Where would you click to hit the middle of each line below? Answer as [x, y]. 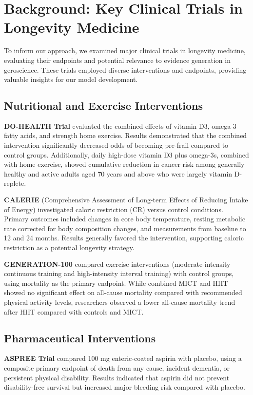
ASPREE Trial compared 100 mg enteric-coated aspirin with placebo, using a [123, 358]
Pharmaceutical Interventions [80, 338]
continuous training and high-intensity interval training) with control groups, [119, 273]
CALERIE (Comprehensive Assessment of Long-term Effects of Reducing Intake [126, 200]
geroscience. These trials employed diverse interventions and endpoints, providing [125, 69]
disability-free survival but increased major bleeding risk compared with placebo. [125, 387]
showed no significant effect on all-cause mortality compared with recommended [123, 292]
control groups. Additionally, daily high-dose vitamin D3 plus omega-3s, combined [126, 154]
